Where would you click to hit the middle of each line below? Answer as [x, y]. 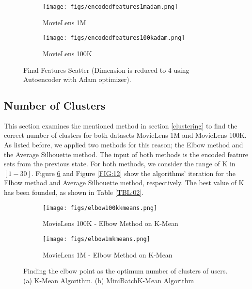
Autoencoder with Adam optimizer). [77, 79]
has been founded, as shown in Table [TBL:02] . [74, 192]
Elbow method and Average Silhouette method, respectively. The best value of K [124, 183]
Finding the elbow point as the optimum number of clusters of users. [126, 271]
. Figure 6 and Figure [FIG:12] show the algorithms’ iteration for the [133, 173]
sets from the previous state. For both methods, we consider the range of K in [120, 164]
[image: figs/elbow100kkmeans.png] [100, 208]
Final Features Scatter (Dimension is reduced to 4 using [106, 70]
